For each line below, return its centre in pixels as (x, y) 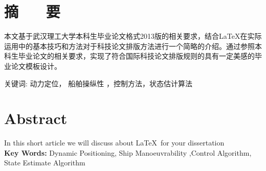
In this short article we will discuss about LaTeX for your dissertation (114, 143)
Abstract (36, 118)
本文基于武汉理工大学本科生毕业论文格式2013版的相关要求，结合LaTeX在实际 (133, 36)
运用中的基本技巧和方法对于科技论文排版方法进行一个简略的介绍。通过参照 (129, 46)
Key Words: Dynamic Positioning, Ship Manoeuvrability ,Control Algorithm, (128, 152)
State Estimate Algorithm (45, 163)
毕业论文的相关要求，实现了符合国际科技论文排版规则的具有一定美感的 (136, 56)
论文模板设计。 (36, 66)
